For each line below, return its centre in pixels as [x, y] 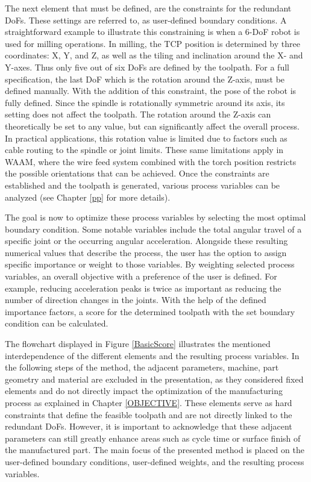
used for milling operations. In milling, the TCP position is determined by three [152, 43]
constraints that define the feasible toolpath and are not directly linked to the [149, 414]
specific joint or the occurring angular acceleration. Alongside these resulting [146, 241]
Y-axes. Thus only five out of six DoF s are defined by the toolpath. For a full [147, 67]
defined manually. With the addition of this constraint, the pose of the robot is [151, 91]
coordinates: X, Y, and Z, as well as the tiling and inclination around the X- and [154, 55]
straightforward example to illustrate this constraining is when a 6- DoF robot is [152, 32]
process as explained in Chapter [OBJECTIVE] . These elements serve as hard [149, 402]
